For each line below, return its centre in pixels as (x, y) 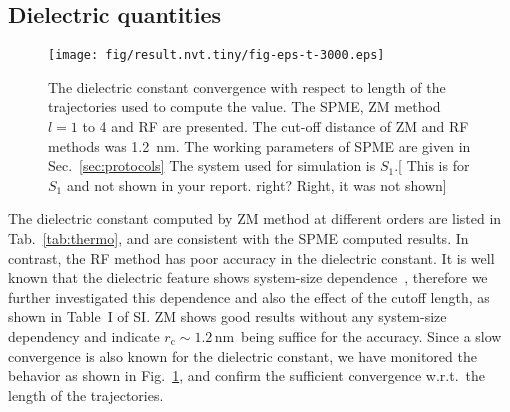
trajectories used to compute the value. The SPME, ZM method (244, 106)
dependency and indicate (84, 335)
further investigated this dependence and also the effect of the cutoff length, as (249, 296)
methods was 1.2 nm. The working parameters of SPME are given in (259, 145)
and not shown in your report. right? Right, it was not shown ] (256, 184)
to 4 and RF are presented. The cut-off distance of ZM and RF (275, 126)
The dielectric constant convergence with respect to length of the (247, 86)
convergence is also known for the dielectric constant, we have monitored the (242, 355)
